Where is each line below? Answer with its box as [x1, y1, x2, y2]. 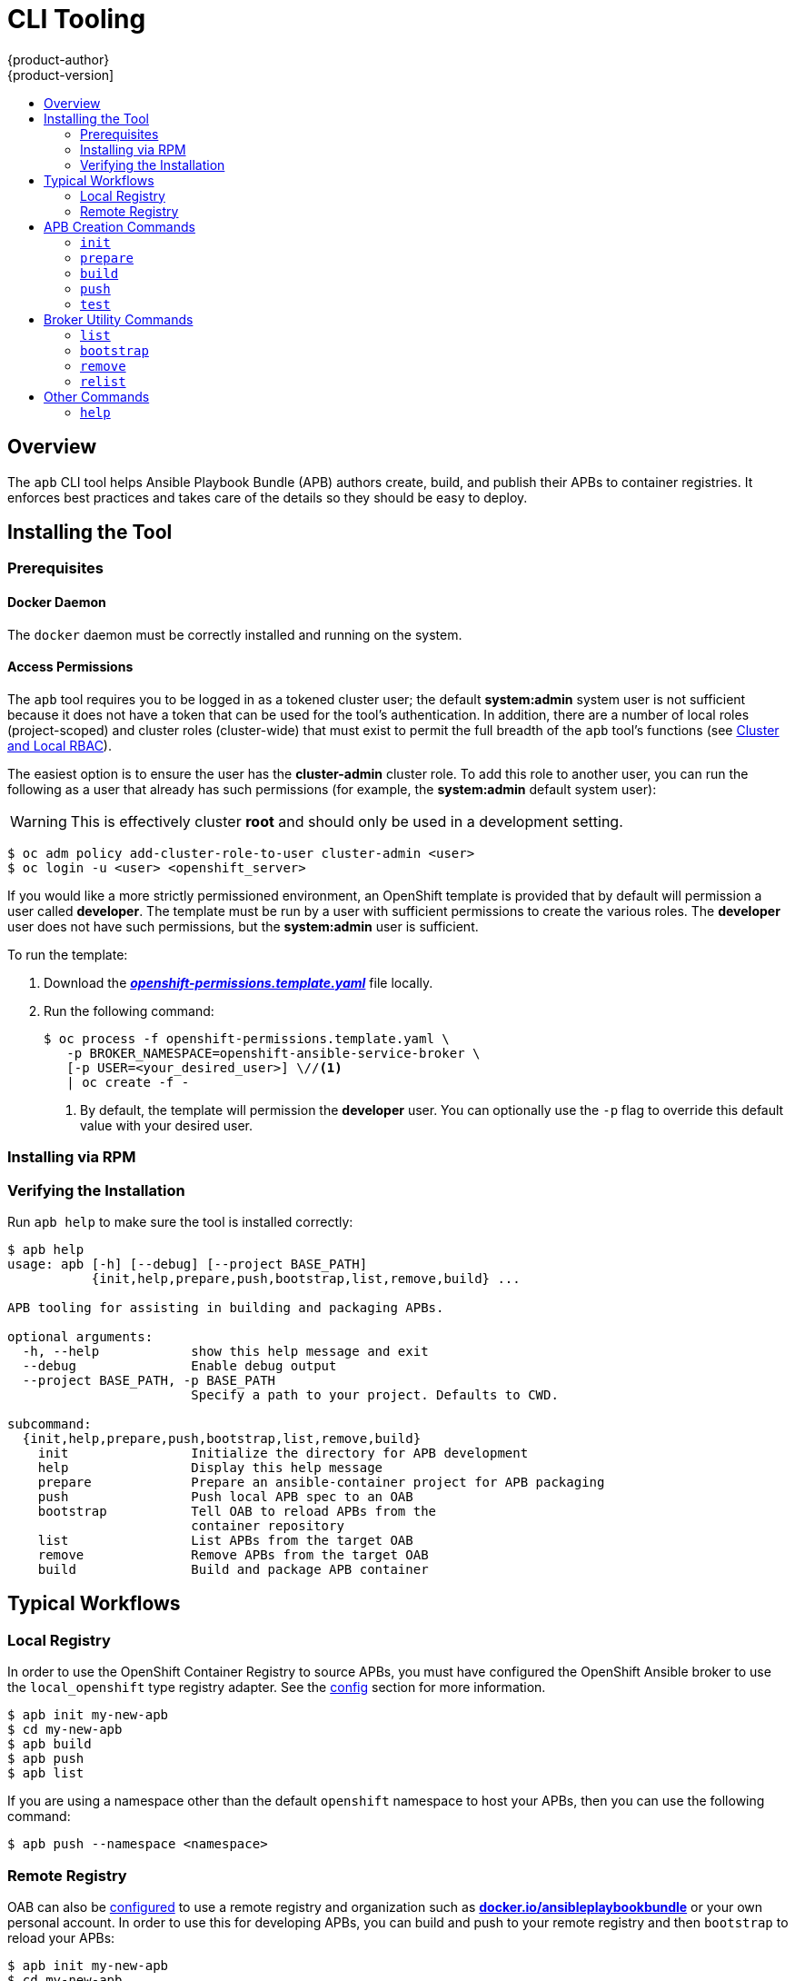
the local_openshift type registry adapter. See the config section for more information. [7, 1679, 546, 1696]
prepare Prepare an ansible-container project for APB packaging [37, 1475, 605, 1489]
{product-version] [7, 66, 114, 83]
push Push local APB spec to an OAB [37, 1489, 413, 1504]
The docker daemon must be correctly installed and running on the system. [7, 626, 462, 642]
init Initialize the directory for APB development [37, 1446, 529, 1460]
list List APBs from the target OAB [37, 1533, 413, 1548]
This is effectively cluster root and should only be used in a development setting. [70, 811, 623, 831]
